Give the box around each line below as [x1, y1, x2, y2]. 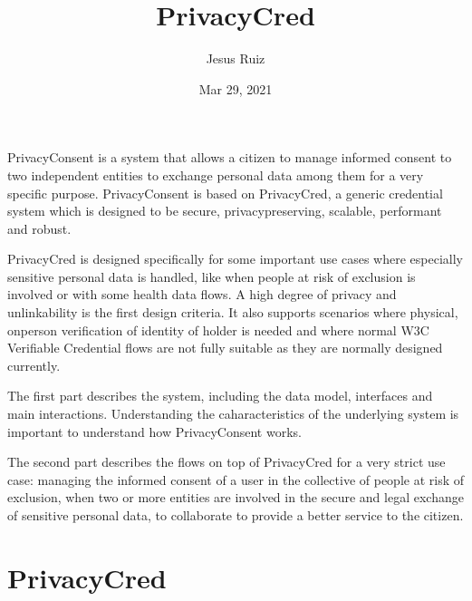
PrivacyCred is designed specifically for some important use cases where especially [7, 249, 464, 268]
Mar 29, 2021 [198, 79, 273, 98]
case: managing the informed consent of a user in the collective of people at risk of [7, 470, 464, 489]
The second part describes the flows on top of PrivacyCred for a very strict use [7, 452, 446, 471]
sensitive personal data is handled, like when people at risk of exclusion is [7, 267, 416, 286]
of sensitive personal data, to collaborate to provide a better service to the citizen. [7, 506, 464, 524]
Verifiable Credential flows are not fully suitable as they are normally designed [7, 338, 443, 357]
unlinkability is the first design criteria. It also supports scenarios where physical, [7, 303, 458, 322]
